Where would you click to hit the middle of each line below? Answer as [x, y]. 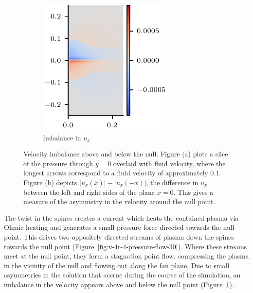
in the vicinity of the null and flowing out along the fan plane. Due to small [117, 265]
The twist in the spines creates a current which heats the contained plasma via [121, 217]
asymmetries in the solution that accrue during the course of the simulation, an [122, 275]
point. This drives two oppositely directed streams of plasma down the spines [119, 236]
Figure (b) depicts [50, 182]
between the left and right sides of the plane [89, 192]
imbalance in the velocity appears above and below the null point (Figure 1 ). [119, 284]
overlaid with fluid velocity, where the [169, 163]
